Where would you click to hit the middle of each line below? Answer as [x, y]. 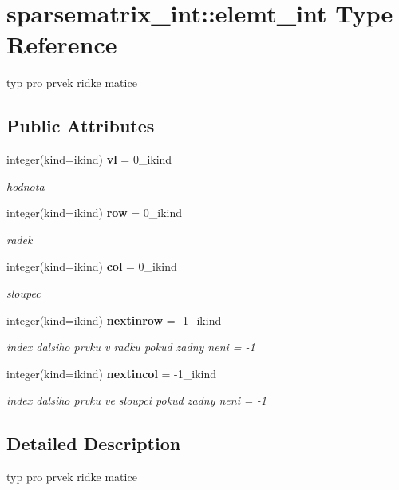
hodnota [26, 186]
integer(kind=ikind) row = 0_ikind [95, 213]
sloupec [24, 293]
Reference [62, 44]
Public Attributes [81, 126]
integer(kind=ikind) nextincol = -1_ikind [111, 373]
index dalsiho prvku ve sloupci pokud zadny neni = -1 [136, 400]
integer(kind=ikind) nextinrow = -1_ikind [114, 320]
